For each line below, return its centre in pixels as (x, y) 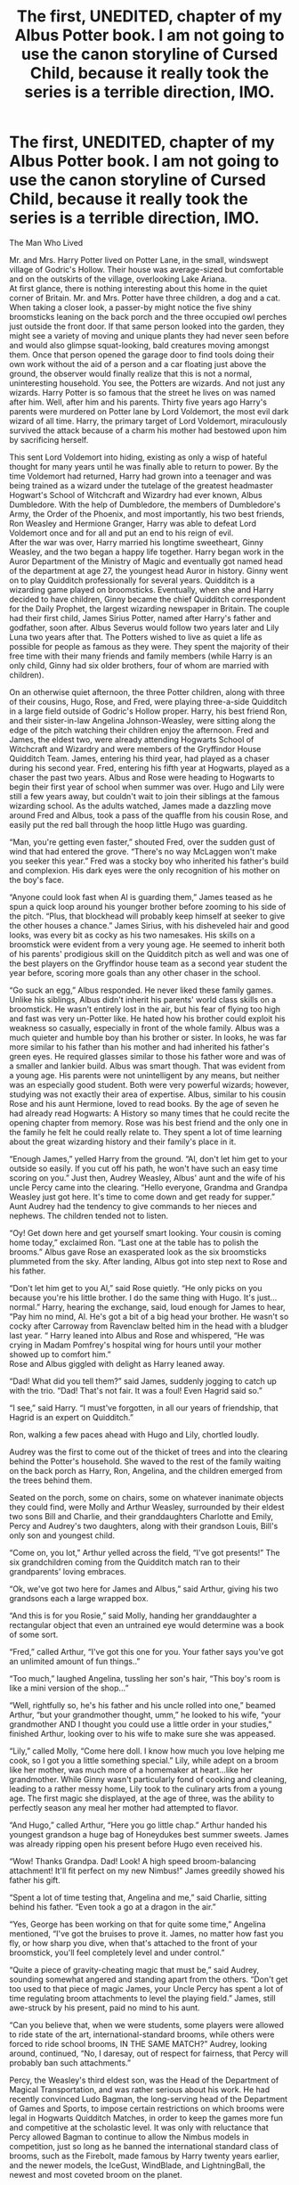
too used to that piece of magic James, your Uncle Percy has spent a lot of (146, 1988)
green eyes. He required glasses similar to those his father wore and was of (148, 1056)
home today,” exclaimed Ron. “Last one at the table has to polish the (134, 1242)
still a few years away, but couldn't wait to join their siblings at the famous (145, 796)
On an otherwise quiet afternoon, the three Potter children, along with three (147, 692)
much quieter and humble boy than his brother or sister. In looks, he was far (148, 1037)
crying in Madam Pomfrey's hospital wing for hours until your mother (136, 1345)
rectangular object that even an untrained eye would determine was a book (147, 1624)
